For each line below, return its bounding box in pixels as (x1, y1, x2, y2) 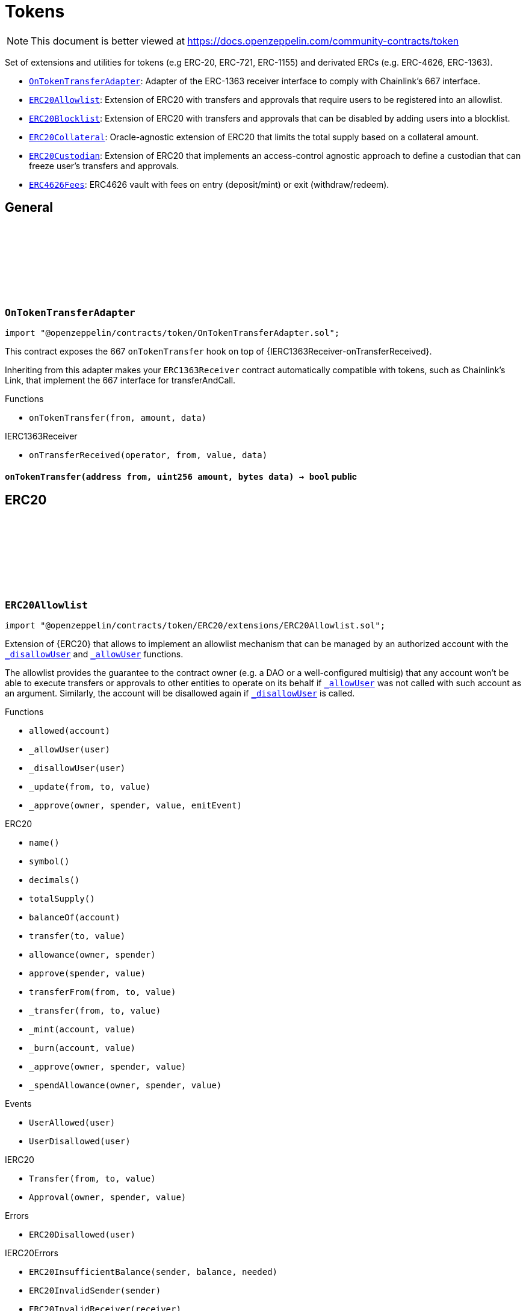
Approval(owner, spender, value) (29, 1192, 187, 1202)
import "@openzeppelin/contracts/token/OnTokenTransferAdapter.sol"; (5, 327, 340, 338)
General (5, 200, 54, 215)
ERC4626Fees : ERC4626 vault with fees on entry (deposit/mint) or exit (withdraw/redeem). (29, 179, 389, 190)
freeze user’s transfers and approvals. (29, 160, 179, 171)
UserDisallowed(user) (29, 1136, 131, 1146)
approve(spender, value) (29, 968, 146, 978)
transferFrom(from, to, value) (29, 987, 176, 997)
